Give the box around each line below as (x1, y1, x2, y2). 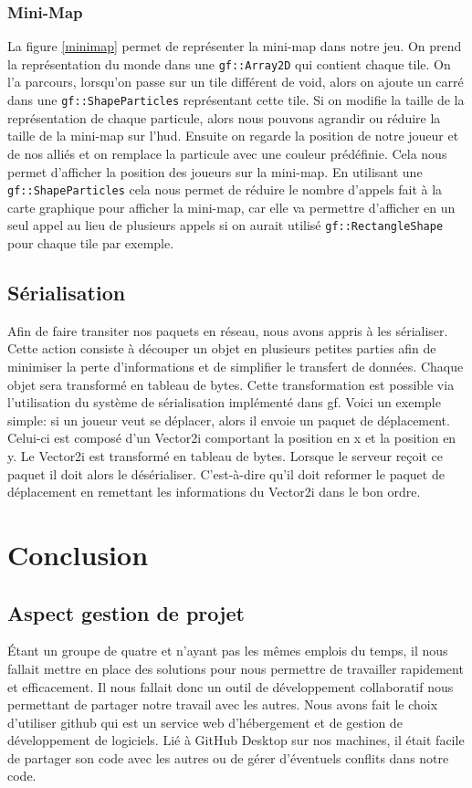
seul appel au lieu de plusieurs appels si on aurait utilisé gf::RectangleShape (7, 215, 444, 235)
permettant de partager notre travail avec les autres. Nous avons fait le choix (7, 695, 438, 714)
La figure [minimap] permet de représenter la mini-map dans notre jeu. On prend (7, 37, 462, 56)
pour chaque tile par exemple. (7, 234, 174, 252)
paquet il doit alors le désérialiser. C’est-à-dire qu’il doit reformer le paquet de (7, 464, 445, 483)
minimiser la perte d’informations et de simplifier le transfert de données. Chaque (7, 356, 464, 375)
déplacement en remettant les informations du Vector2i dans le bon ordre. (7, 482, 421, 501)
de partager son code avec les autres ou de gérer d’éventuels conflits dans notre (7, 748, 449, 767)
